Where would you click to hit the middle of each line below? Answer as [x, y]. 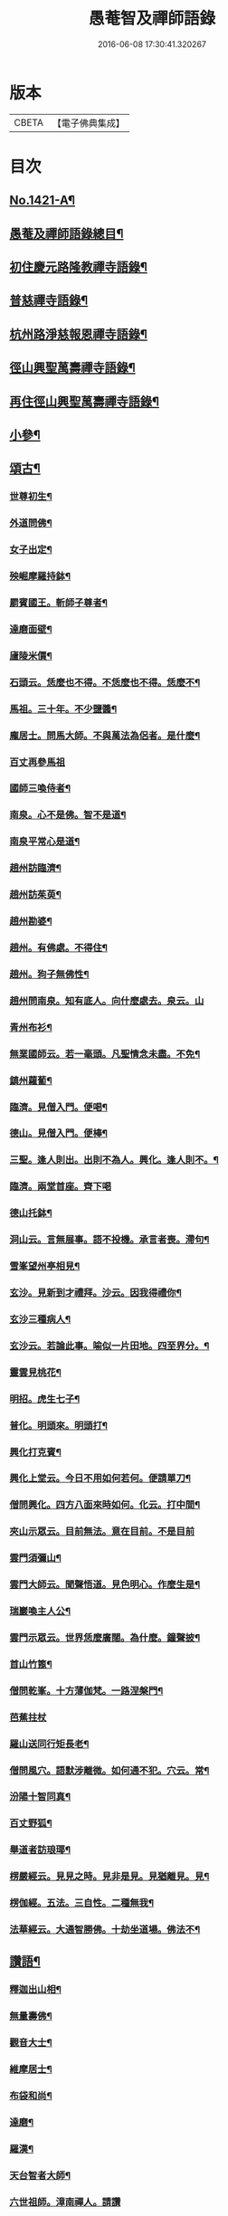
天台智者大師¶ [40, 2175]
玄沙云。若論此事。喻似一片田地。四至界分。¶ [109, 1346]
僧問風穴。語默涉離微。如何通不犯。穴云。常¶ [109, 1770]
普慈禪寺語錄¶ [49, 301]
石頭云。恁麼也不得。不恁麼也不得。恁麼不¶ [105, 682]
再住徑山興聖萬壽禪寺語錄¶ [85, 401]
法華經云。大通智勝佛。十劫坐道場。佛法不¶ [105, 1930]
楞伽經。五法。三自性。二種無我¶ [82, 1903]
